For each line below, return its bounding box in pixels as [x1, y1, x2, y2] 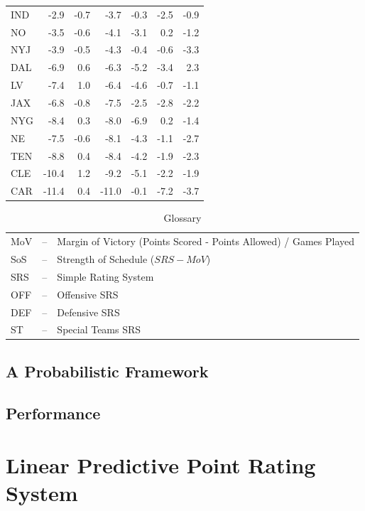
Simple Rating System [57, 269, 154, 284]
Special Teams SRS [57, 322, 141, 337]
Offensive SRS [57, 286, 119, 301]
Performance [6, 402, 101, 424]
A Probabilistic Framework [6, 360, 209, 382]
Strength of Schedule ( [57, 251, 155, 266]
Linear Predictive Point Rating [6, 451, 316, 480]
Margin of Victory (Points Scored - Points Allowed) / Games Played [57, 234, 355, 249]
